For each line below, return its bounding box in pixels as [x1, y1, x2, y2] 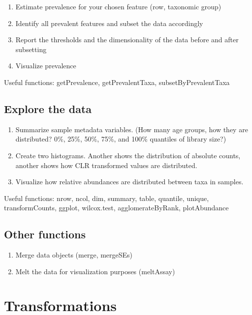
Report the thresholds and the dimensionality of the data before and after [15, 34, 239, 45]
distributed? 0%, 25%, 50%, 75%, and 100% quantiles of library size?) [15, 134, 226, 144]
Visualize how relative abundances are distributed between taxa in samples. [15, 176, 244, 187]
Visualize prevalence [15, 60, 76, 71]
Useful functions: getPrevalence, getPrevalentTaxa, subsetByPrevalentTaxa [4, 77, 230, 87]
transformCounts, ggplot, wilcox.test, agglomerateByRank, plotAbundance [4, 202, 229, 213]
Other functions [4, 227, 86, 242]
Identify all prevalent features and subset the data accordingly [15, 18, 203, 28]
